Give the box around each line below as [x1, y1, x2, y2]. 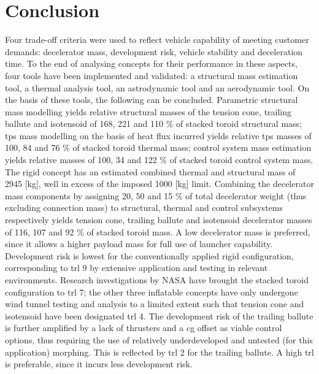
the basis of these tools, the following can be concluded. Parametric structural [5, 93, 298, 106]
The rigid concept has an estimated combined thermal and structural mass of [5, 165, 296, 178]
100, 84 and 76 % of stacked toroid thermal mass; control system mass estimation [5, 141, 312, 154]
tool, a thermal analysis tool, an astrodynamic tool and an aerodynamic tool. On [5, 81, 310, 94]
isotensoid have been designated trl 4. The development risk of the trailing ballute [5, 309, 313, 322]
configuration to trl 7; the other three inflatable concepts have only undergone [5, 285, 298, 298]
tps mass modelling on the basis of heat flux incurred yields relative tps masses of [5, 129, 312, 142]
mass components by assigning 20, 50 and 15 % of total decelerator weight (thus [5, 189, 307, 202]
